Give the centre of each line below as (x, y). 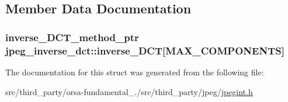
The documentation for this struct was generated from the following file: (135, 72)
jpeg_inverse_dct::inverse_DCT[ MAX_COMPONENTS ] (145, 50)
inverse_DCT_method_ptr (72, 37)
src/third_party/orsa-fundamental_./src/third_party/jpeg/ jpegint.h (129, 91)
